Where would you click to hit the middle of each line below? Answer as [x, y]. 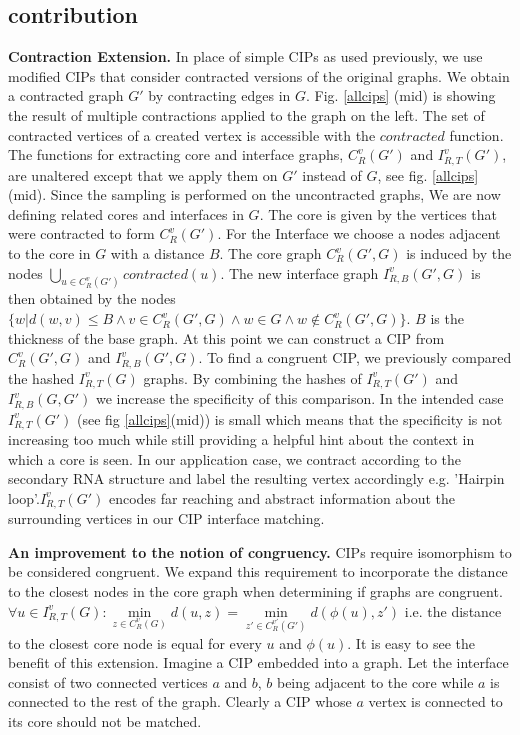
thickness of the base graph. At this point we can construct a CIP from [226, 337]
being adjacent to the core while [375, 681]
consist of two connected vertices [108, 681]
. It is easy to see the [411, 642]
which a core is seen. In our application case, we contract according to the [234, 458]
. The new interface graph [299, 272]
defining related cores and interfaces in [126, 213]
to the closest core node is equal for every [135, 642]
